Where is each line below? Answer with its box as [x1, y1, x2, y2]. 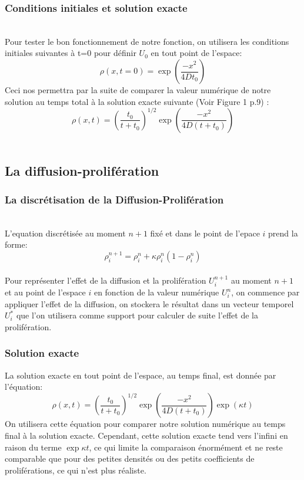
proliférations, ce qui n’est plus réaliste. [5, 463, 146, 476]
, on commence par [231, 286, 300, 298]
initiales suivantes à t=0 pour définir [5, 47, 136, 59]
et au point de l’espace [5, 286, 86, 298]
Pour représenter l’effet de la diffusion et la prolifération [5, 274, 206, 286]
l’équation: [5, 380, 43, 393]
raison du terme [5, 440, 62, 453]
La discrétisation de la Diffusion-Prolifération [5, 192, 224, 206]
